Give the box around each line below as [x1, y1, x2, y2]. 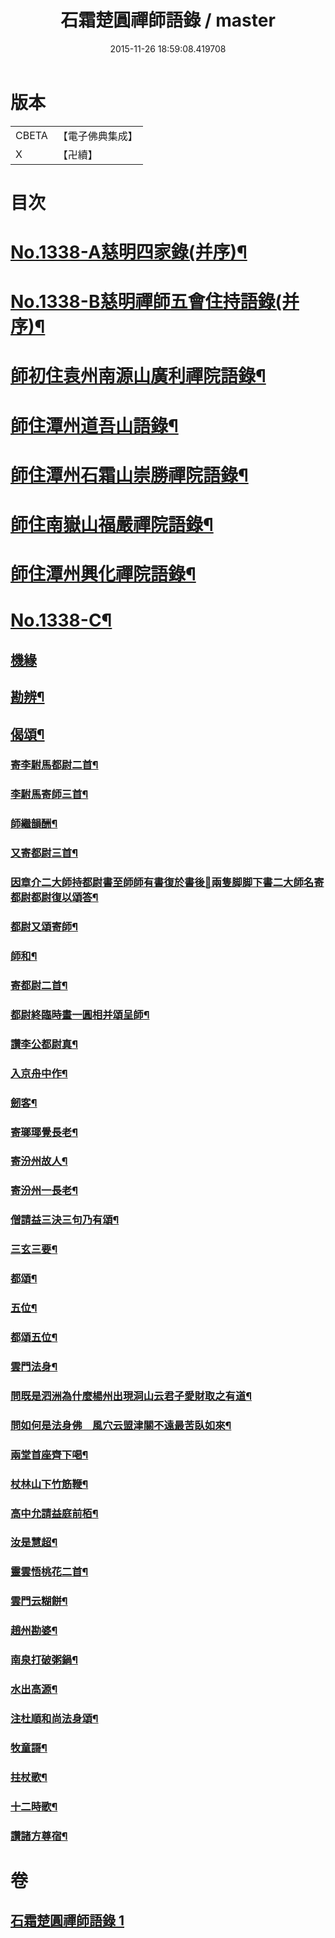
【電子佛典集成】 [57, 129, 138, 143]
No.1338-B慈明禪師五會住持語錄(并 [10, 291, 300, 313]
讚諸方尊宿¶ [10, 1829, 68, 1843]
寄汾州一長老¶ [10, 1184, 78, 1198]
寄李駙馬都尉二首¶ [10, 758, 99, 772]
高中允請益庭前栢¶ [10, 1506, 99, 1520]
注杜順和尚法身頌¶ [10, 1711, 99, 1725]
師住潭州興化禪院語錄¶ [10, 563, 197, 586]
